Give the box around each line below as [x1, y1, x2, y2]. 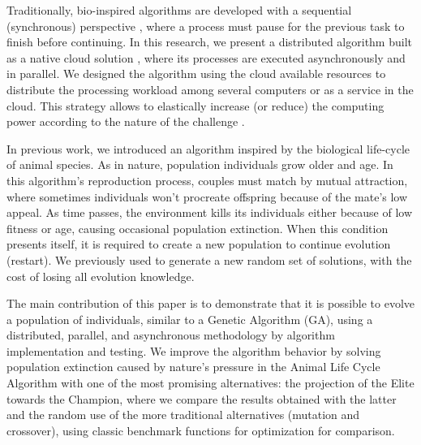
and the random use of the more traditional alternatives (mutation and [6, 406, 360, 423]
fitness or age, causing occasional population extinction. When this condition [6, 219, 389, 236]
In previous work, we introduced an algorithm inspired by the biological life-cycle [6, 140, 410, 157]
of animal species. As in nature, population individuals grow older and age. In [6, 156, 393, 173]
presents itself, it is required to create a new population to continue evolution [6, 235, 391, 253]
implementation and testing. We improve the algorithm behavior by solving [6, 342, 381, 359]
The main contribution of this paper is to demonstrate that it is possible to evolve [6, 295, 415, 312]
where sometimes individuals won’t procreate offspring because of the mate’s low [6, 188, 408, 205]
